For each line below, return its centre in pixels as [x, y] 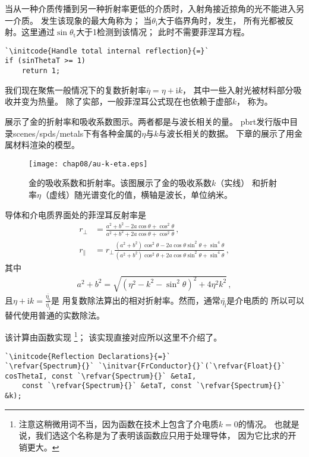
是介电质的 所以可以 [265, 300]
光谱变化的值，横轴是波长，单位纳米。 [157, 194]
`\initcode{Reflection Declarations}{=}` [88, 356]
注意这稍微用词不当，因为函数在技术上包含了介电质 [119, 423]
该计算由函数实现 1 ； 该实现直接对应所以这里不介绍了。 [113, 336]
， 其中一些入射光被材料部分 [238, 89]
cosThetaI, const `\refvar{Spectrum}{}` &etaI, [101, 376]
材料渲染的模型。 [46, 145]
